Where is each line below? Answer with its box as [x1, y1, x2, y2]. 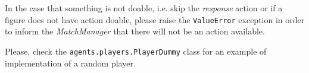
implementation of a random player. [5, 56, 136, 69]
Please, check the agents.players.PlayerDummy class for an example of [5, 45, 267, 57]
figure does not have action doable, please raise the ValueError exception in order [5, 13, 305, 26]
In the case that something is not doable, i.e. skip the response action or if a [5, 2, 283, 14]
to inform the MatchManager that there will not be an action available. [5, 25, 265, 37]
